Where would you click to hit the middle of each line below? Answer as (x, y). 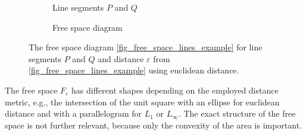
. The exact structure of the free (237, 113)
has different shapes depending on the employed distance (175, 90)
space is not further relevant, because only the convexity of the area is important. (154, 125)
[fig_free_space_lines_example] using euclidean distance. (134, 70)
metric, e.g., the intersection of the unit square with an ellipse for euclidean (142, 102)
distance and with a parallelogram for (74, 113)
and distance (121, 58)
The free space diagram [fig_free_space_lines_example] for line (146, 47)
